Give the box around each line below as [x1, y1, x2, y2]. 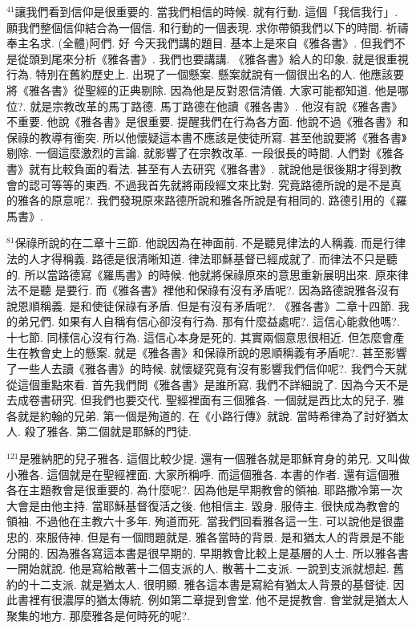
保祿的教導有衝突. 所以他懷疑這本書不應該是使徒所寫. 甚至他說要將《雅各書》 [6, 128, 407, 145]
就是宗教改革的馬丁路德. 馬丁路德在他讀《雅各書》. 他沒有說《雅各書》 [30, 97, 403, 114]
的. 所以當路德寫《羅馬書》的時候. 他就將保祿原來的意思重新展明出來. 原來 [6, 266, 398, 282]
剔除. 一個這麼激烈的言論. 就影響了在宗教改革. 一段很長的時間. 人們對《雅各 [6, 144, 405, 161]
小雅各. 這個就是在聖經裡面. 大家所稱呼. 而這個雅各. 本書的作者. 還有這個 [6, 465, 389, 482]
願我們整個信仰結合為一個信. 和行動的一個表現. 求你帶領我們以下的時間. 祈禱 [6, 18, 409, 35]
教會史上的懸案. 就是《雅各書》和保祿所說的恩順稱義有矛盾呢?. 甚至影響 [28, 344, 407, 361]
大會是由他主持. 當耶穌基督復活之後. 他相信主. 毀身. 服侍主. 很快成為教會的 [6, 497, 400, 513]
